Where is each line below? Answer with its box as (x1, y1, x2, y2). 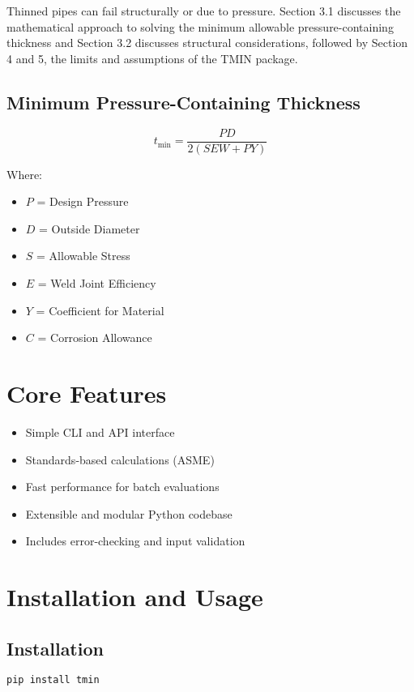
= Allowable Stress (36, 247, 130, 264)
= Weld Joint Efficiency (37, 275, 156, 292)
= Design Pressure (36, 193, 129, 210)
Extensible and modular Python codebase (25, 505, 233, 522)
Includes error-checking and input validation (25, 532, 245, 549)
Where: (6, 165, 42, 182)
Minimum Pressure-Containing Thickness (6, 89, 361, 114)
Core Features (6, 376, 167, 409)
